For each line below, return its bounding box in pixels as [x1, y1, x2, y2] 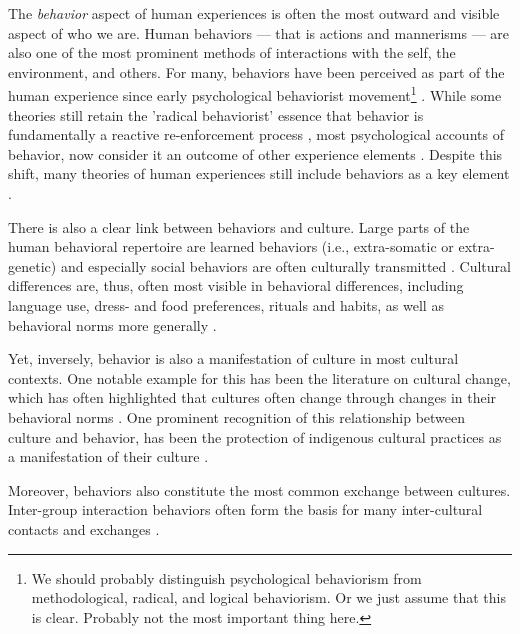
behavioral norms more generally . [8, 314, 217, 335]
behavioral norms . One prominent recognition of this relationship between [8, 406, 466, 427]
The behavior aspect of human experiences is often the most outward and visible [8, 3, 500, 23]
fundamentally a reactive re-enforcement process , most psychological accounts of [8, 124, 504, 145]
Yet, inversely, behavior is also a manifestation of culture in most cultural [8, 348, 459, 369]
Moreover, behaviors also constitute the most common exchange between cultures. [8, 479, 511, 500]
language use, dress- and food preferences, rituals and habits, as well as [8, 294, 444, 315]
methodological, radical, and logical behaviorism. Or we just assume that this [31, 587, 506, 608]
